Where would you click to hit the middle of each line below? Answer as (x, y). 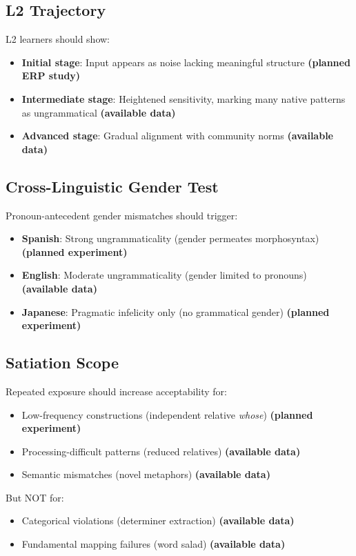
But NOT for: (35, 497)
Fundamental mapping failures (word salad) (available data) (154, 544)
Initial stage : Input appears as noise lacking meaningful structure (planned (186, 62)
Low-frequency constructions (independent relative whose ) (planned (167, 414)
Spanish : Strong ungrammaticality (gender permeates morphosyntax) (170, 238)
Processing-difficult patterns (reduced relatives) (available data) (161, 451)
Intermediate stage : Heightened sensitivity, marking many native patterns (184, 98)
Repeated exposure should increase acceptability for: (116, 391)
